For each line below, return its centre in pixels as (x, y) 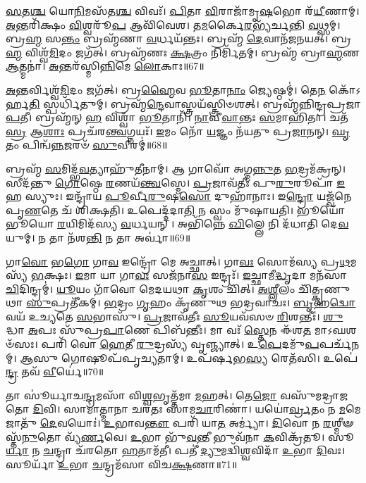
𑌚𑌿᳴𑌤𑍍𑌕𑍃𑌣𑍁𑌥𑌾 (324, 288)
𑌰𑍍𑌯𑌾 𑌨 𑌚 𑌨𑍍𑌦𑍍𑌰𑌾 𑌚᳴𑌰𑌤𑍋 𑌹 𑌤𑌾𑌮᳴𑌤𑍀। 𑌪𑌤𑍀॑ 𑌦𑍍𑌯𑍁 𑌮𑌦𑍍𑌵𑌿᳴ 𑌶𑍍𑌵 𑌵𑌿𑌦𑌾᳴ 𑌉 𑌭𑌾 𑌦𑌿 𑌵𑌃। (176, 450)
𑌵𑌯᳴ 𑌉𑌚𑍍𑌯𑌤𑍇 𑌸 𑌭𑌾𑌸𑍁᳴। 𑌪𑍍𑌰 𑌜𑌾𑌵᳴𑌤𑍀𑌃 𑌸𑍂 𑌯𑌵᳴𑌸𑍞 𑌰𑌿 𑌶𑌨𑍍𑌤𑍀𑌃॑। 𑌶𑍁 (175, 316)
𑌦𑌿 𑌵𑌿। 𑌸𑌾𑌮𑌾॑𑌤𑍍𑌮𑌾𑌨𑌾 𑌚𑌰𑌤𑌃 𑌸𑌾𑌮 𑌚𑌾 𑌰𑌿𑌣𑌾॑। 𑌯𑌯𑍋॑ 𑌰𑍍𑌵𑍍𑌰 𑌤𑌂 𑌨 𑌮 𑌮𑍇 (197, 409)
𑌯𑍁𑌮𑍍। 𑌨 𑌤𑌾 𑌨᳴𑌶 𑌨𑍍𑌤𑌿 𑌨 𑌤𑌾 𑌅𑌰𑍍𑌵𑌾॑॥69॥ (98, 237)
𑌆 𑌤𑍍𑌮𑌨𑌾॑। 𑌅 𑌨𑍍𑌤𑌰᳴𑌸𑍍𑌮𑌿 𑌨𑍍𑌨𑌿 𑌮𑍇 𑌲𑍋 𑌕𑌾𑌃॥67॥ (105, 66)
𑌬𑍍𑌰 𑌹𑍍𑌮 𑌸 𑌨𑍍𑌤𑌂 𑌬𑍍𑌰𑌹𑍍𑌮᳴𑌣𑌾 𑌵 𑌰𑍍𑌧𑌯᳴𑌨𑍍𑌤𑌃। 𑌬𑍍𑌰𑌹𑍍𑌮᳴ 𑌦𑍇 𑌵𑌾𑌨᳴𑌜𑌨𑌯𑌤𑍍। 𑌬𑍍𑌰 (179, 38)
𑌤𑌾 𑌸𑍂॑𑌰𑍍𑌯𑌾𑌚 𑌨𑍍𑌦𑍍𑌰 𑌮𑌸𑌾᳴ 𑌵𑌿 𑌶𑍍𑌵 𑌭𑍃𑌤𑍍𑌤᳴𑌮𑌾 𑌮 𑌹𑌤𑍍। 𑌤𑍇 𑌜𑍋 (141, 395)
